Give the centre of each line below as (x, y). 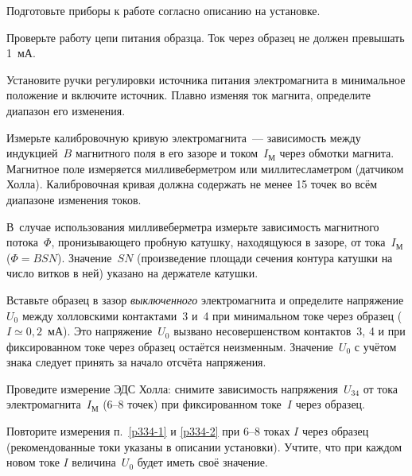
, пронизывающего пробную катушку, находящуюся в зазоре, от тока (218, 242)
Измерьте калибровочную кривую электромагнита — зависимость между (184, 137)
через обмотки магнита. (337, 153)
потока (23, 242)
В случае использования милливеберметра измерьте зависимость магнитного (193, 226)
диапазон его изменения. (66, 110)
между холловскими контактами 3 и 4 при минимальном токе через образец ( (212, 315)
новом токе (33, 462)
